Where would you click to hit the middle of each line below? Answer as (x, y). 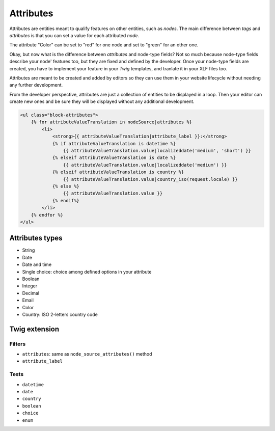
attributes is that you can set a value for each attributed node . (74, 35)
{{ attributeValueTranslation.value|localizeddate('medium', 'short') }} (157, 151)
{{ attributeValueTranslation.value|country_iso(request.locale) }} (150, 179)
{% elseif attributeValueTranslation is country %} (118, 172)
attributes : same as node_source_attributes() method (87, 354)
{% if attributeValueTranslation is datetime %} (114, 143)
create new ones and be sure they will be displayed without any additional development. (102, 101)
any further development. (36, 85)
